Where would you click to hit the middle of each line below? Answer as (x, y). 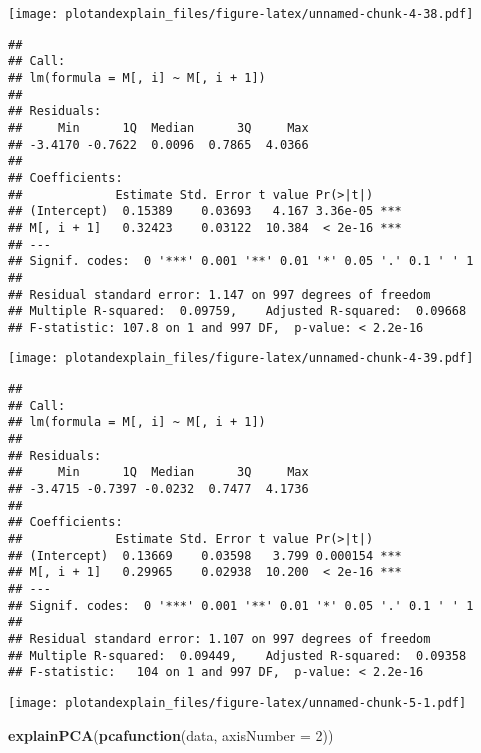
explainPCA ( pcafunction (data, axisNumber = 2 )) (171, 734)
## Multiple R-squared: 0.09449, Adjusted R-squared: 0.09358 (237, 655)
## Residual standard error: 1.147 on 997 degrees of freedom (219, 294)
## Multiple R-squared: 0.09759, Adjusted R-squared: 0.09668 (237, 311)
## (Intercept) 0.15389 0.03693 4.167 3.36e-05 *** (205, 211)
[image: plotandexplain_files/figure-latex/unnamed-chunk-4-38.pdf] (241, 14)
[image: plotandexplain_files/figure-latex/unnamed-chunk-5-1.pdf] (237, 702)
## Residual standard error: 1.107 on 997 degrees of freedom (219, 638)
